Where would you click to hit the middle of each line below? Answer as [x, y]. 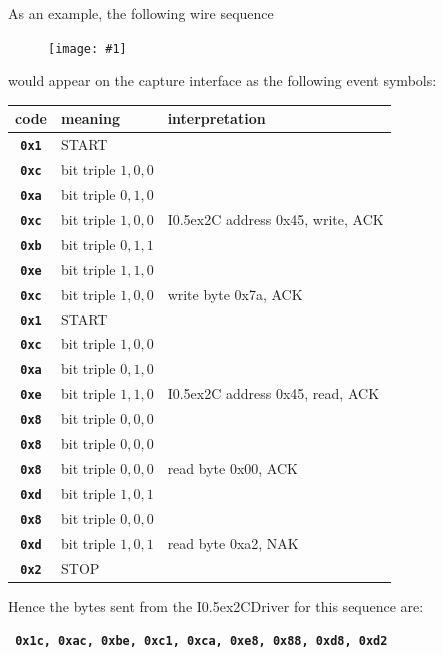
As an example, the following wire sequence [141, 13]
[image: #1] [87, 48]
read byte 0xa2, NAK [233, 542]
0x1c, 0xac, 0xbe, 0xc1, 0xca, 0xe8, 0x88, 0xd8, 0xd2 [201, 641]
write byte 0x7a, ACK [235, 293]
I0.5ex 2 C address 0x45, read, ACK [273, 393]
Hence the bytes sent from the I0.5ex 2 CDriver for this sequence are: [216, 605]
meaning [90, 118]
